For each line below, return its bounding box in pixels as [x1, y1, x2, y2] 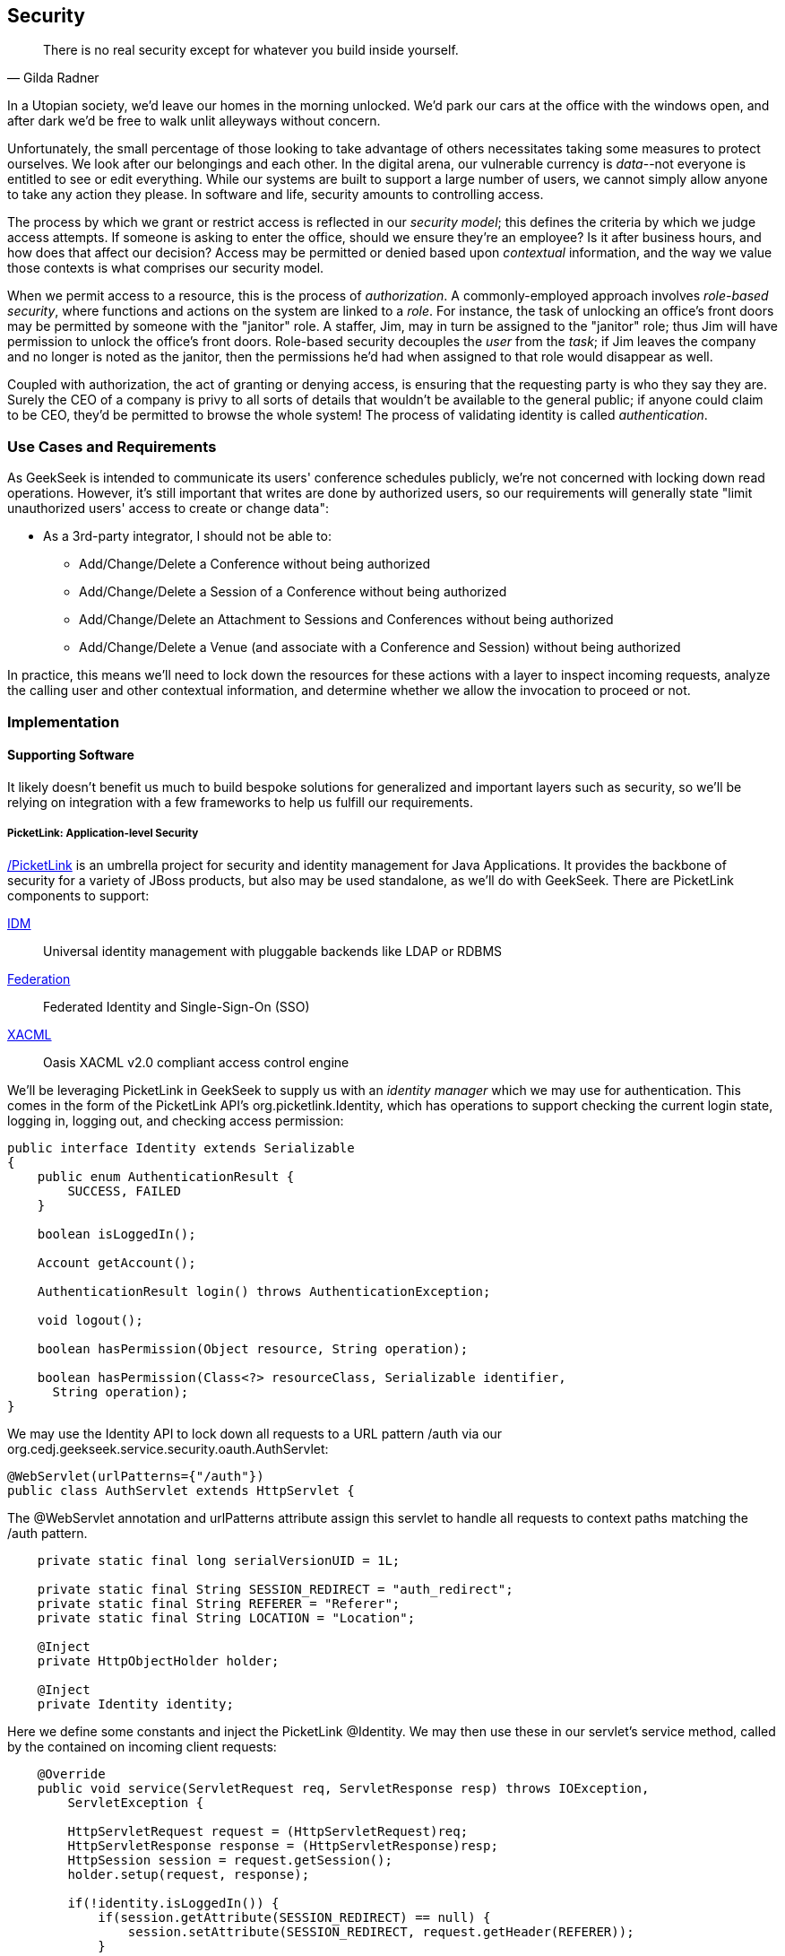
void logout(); [37, 1312, 143, 1327]
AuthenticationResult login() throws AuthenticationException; [37, 1283, 491, 1299]
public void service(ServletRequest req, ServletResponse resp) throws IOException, [37, 1780, 650, 1795]
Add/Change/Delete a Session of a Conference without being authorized [79, 584, 507, 600]
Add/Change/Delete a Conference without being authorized [79, 556, 431, 572]
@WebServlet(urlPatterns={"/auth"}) [7, 1468, 264, 1483]
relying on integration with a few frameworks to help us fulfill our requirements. [7, 794, 473, 810]
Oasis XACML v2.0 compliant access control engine [43, 1054, 349, 1070]
